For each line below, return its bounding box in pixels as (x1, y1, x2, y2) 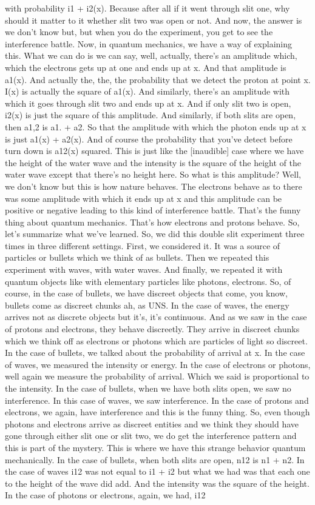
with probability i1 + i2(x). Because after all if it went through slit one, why (5, 2, 290, 14)
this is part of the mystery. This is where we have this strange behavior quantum (5, 441, 306, 453)
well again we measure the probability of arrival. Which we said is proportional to (5, 370, 310, 383)
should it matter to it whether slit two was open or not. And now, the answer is (5, 13, 302, 26)
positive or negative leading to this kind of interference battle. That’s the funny (5, 204, 301, 216)
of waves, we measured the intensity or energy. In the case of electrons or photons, (5, 358, 311, 370)
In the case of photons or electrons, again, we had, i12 (5, 489, 206, 501)
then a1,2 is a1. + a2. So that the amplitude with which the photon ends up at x (5, 120, 307, 133)
